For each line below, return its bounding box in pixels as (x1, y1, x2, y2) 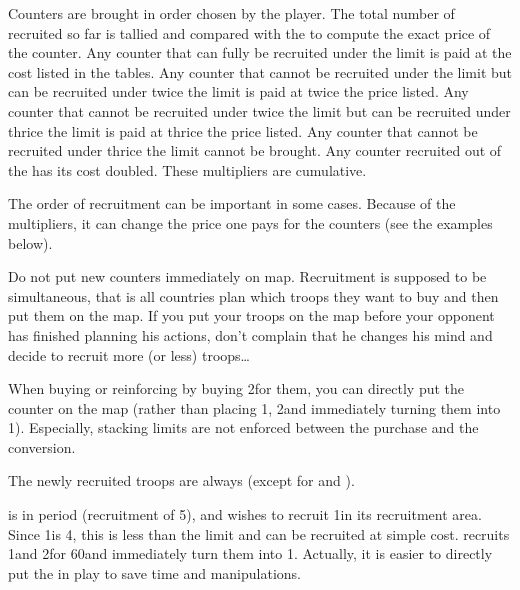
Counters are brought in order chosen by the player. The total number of (8, 3, 455, 23)
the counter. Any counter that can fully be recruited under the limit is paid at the (8, 42, 512, 63)
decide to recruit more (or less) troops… (8, 344, 250, 365)
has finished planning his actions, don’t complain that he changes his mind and (8, 324, 493, 345)
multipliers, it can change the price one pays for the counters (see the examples (8, 212, 493, 233)
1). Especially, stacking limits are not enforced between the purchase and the (8, 417, 479, 438)
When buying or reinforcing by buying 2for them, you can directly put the (8, 378, 465, 399)
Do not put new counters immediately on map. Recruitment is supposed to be (8, 266, 487, 287)
